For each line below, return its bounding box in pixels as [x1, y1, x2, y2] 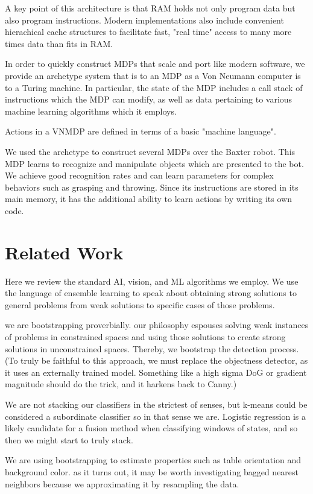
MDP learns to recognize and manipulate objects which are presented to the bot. [5, 157, 304, 169]
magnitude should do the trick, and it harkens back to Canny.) [5, 378, 237, 390]
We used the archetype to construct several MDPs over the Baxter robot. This [5, 145, 296, 157]
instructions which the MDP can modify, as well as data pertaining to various [5, 93, 292, 106]
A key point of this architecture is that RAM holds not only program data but [5, 2, 296, 14]
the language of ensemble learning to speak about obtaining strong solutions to [5, 287, 297, 299]
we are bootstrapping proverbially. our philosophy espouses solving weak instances [5, 318, 309, 331]
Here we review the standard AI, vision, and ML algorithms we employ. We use [5, 274, 299, 287]
